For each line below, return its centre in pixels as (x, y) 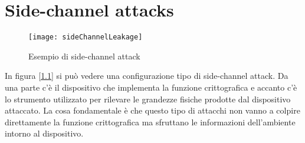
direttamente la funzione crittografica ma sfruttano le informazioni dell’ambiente (150, 122)
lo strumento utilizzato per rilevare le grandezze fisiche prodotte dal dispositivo (148, 99)
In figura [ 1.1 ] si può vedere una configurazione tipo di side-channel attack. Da (147, 76)
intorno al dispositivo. (44, 133)
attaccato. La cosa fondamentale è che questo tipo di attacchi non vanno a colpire (152, 110)
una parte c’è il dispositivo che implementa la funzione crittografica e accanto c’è (151, 87)
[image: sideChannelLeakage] (86, 37)
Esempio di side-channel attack (84, 56)
